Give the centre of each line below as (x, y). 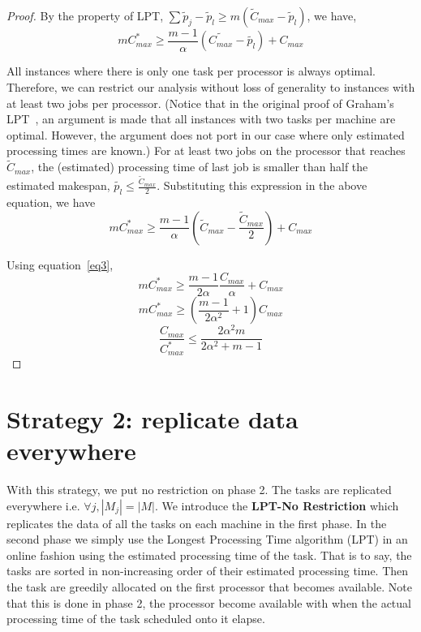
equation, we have (51, 202)
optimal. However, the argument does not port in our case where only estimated (206, 134)
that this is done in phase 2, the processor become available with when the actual (209, 602)
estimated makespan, (58, 185)
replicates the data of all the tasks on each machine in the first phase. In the (197, 523)
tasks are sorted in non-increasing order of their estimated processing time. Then (208, 571)
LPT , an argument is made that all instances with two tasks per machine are (201, 119)
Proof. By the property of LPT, (85, 15)
